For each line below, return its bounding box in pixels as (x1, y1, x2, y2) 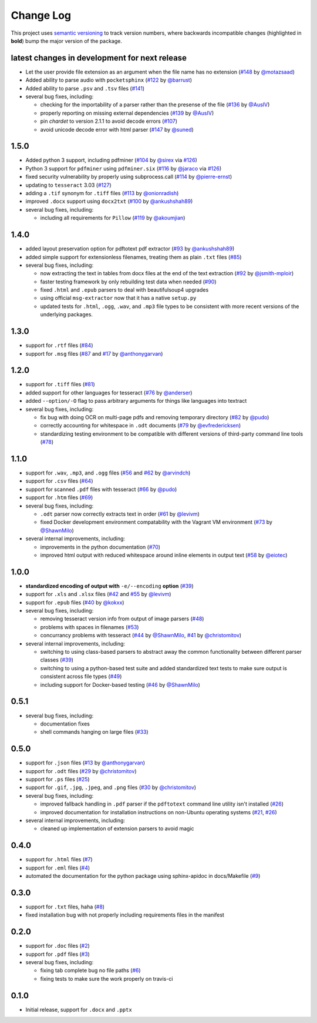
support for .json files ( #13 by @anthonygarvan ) (25, 759, 146, 767)
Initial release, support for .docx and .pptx (25, 1006, 132, 1013)
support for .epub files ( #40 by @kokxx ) (25, 599, 124, 606)
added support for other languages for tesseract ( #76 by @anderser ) (25, 389, 193, 396)
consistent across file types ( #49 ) (40, 673, 122, 680)
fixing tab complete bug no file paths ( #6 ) (40, 967, 141, 974)
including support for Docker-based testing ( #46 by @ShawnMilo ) (40, 681, 201, 688)
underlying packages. (40, 311, 93, 318)
